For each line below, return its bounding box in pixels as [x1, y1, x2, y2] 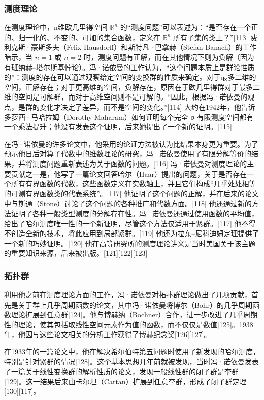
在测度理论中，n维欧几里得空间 [4, 22, 108, 32]
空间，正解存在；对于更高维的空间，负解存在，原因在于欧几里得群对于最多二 [4, 81, 260, 92]
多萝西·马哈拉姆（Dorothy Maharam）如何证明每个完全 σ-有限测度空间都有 [4, 111, 254, 122]
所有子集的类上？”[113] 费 [173, 31, 258, 42]
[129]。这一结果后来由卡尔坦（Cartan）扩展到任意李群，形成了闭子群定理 [4, 376, 247, 386]
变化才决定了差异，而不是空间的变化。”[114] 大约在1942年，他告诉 [39, 101, 256, 112]
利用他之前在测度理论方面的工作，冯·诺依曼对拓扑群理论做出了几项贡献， [4, 289, 251, 300]
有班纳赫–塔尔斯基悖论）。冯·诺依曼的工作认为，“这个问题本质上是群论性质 [4, 61, 255, 72]
